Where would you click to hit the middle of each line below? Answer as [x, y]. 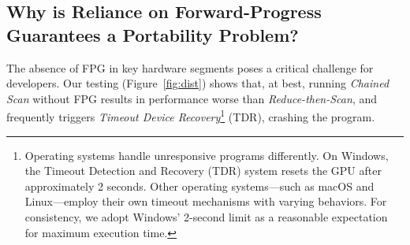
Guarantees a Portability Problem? [153, 34]
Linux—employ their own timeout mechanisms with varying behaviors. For [206, 201]
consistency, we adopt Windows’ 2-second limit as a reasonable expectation [206, 217]
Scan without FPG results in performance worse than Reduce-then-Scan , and [192, 98]
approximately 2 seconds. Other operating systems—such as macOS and [199, 186]
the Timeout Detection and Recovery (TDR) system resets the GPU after [203, 171]
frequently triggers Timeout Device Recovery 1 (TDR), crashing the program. [191, 116]
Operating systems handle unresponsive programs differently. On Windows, [207, 155]
